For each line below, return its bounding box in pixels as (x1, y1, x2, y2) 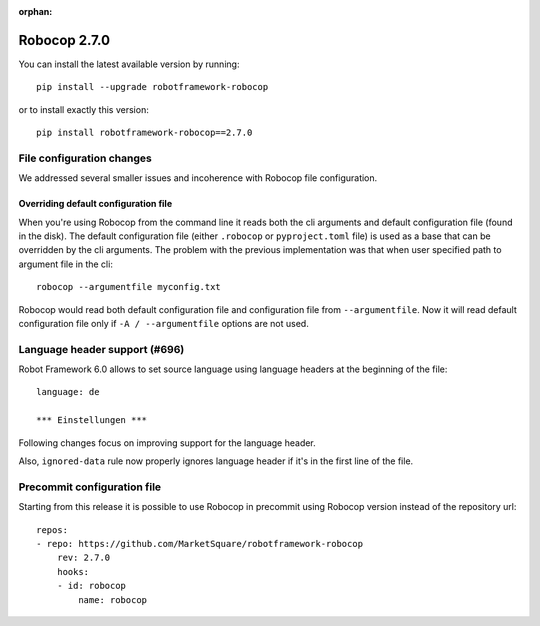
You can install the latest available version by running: (18, 58, 240, 70)
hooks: (56, 566, 90, 577)
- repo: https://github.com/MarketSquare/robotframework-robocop (36, 538, 364, 549)
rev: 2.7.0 (56, 552, 111, 564)
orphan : (18, 6, 53, 17)
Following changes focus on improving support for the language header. (18, 436, 317, 449)
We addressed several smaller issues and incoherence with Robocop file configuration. (18, 172, 378, 184)
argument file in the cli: (18, 258, 114, 270)
